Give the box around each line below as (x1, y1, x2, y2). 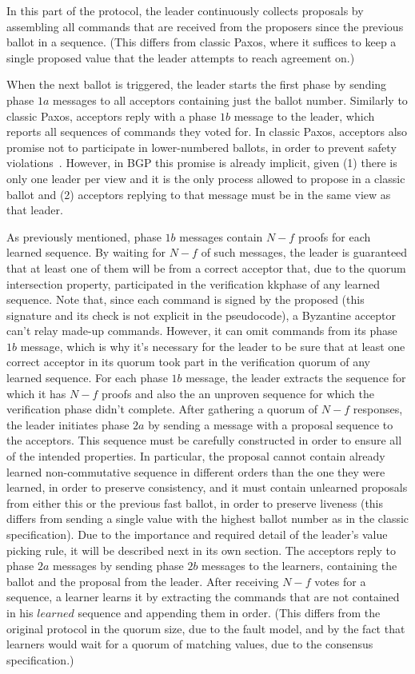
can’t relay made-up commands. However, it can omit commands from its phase (6, 322, 397, 339)
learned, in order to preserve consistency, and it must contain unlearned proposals (6, 479, 408, 496)
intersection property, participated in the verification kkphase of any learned (6, 275, 381, 292)
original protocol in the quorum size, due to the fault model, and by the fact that (6, 620, 405, 636)
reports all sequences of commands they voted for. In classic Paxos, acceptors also (6, 123, 408, 140)
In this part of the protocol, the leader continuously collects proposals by (6, 2, 364, 18)
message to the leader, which (233, 107, 375, 124)
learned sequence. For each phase (6, 369, 168, 386)
